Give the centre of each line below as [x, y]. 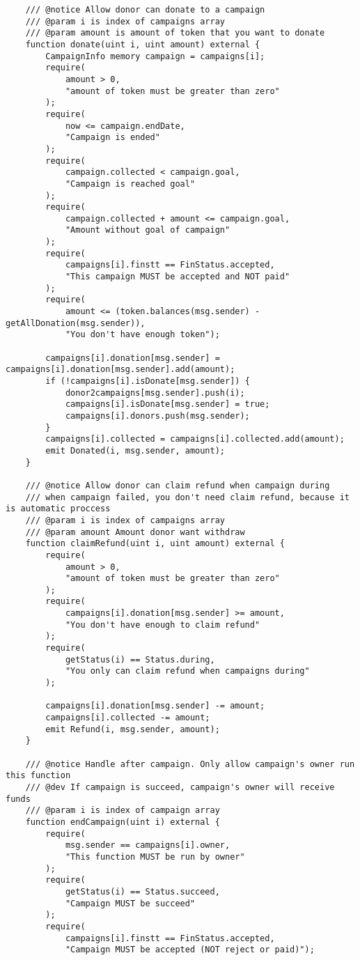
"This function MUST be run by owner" [155, 857]
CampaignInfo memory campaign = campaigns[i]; [155, 56]
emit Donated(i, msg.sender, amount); [135, 450]
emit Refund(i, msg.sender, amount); [133, 729]
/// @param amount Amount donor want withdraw [135, 532]
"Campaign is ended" [112, 138]
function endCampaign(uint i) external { [123, 822]
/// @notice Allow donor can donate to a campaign [145, 10]
